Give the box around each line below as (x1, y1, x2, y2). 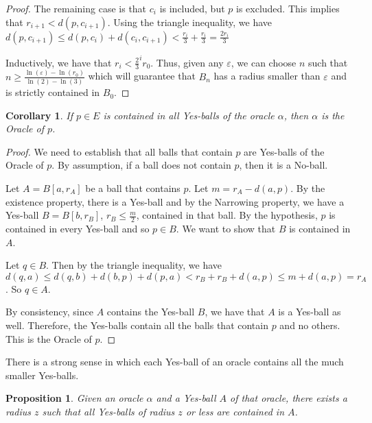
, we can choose (231, 55, 297, 69)
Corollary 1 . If (5, 108, 73, 122)
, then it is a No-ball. (239, 158, 328, 172)
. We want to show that (176, 221, 276, 236)
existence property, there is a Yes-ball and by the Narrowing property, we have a (5, 194, 345, 208)
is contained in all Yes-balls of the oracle (103, 108, 275, 122)
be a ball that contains (85, 181, 181, 195)
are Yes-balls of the (244, 144, 325, 158)
